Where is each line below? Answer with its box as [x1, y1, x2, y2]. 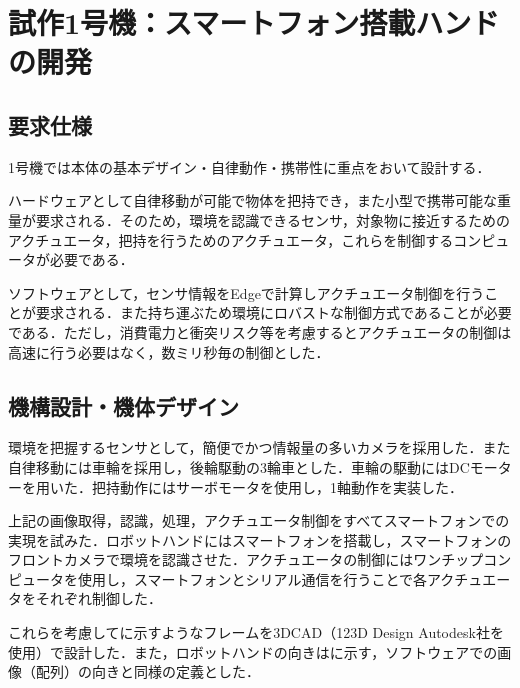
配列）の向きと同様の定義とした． [35, 661, 260, 682]
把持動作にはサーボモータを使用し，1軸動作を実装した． [91, 476, 463, 497]
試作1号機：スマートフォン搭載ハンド [8, 2, 500, 43]
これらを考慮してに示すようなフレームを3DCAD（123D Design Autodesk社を [8, 622, 504, 643]
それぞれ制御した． [35, 588, 162, 609]
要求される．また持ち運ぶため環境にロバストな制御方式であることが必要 [35, 302, 512, 323]
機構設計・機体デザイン [8, 390, 239, 421]
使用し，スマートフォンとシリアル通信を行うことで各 [77, 568, 428, 589]
